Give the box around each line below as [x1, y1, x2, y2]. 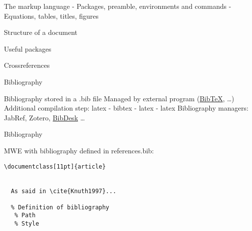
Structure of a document [4, 27, 77, 37]
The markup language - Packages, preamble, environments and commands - [4, 1, 231, 11]
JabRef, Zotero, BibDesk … [4, 112, 85, 122]
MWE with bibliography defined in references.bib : [4, 145, 154, 155]
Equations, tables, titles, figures [4, 10, 99, 21]
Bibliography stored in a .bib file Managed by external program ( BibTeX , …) [4, 93, 234, 103]
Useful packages [4, 43, 51, 54]
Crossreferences [4, 60, 50, 70]
